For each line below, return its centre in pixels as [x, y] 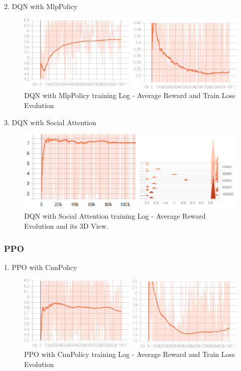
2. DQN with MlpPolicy [41, 6]
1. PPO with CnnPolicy [41, 267]
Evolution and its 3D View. [66, 226]
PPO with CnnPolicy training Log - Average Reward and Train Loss [130, 354]
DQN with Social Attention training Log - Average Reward [115, 216]
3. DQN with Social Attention [50, 122]
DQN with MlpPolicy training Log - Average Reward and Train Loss [130, 95]
